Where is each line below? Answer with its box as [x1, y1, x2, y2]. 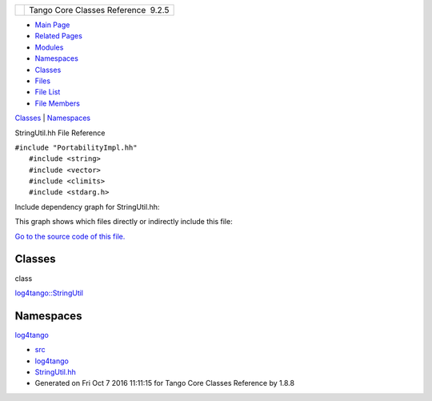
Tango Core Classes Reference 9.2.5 [29, 5, 170, 15]
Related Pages [34, 31, 83, 41]
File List [34, 87, 61, 97]
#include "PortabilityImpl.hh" [14, 142, 138, 152]
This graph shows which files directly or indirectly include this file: [14, 217, 233, 227]
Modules [34, 42, 64, 52]
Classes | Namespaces [14, 113, 91, 123]
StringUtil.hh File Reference [14, 128, 106, 138]
